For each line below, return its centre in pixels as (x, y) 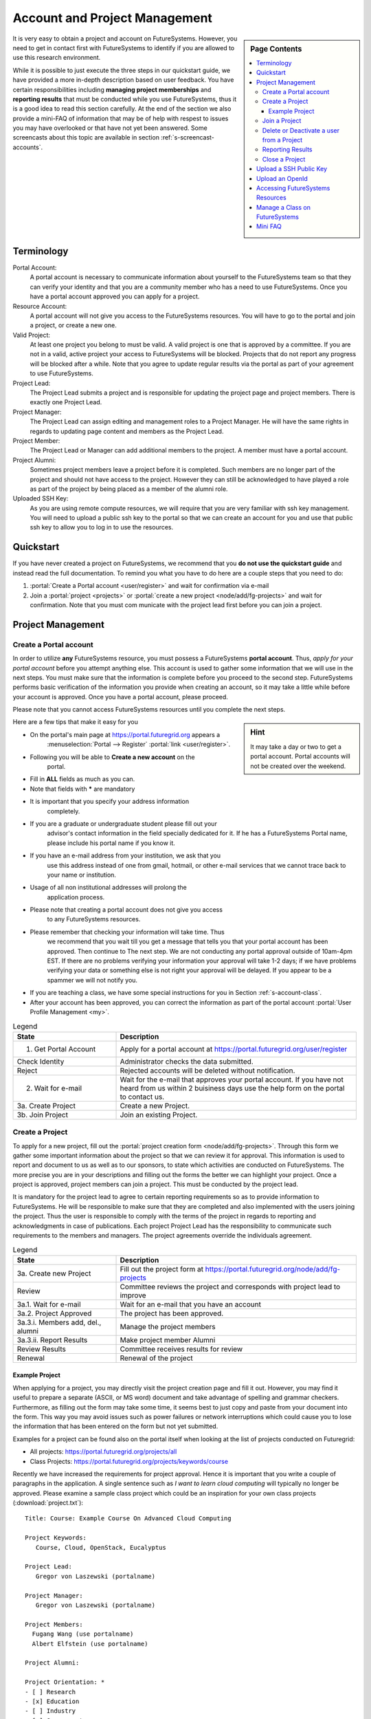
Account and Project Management (113, 18)
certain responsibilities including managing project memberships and (112, 89)
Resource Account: (40, 306)
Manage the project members (168, 1326)
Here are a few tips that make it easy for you (76, 722)
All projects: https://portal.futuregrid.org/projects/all (103, 1452)
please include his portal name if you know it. (111, 843)
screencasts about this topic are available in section (86, 138)
